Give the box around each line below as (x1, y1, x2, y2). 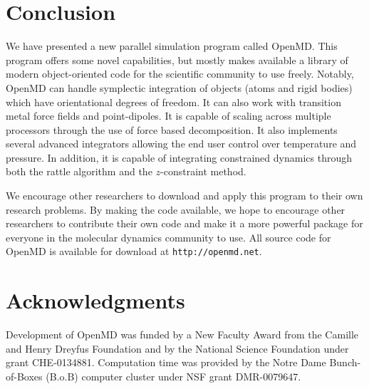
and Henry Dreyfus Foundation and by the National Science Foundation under (6, 341, 349, 356)
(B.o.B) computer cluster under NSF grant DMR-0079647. (46, 369, 301, 383)
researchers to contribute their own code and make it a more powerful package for (6, 216, 363, 231)
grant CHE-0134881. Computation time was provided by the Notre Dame (6, 355, 326, 370)
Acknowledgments (6, 286, 185, 315)
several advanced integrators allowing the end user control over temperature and (6, 136, 357, 151)
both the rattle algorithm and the (6, 164, 152, 179)
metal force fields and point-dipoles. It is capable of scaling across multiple (6, 108, 331, 123)
